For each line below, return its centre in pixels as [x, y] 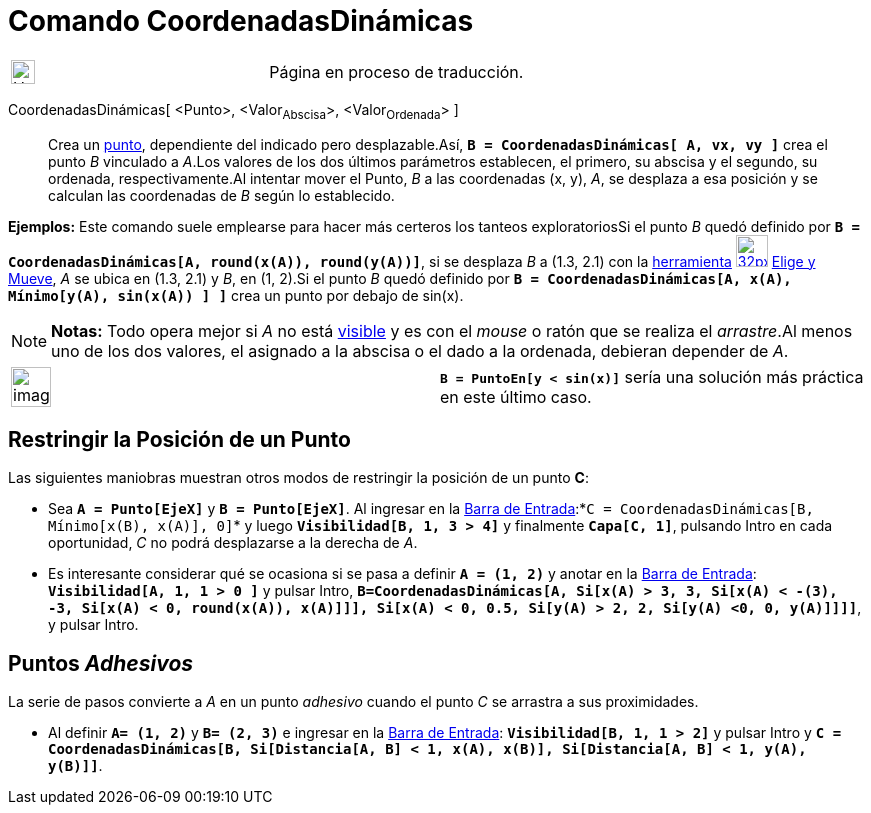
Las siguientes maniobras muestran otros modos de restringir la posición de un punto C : [298, 478]
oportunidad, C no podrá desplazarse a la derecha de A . [233, 543]
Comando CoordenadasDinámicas [241, 21]
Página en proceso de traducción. [396, 71]
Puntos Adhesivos [101, 663]
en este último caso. [516, 396]
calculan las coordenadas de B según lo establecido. [221, 195]
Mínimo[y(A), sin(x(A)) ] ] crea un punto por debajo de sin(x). [236, 295]
